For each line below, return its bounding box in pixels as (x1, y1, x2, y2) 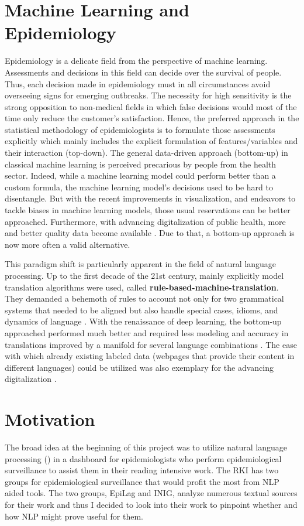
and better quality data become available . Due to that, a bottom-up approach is (5, 227, 295, 239)
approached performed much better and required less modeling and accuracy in (5, 326, 289, 339)
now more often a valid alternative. (5, 238, 130, 250)
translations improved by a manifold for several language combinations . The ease (5, 338, 297, 350)
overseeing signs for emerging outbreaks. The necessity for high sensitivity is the (5, 89, 292, 101)
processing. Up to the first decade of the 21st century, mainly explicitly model (5, 269, 284, 281)
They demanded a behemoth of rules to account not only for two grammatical (5, 292, 284, 305)
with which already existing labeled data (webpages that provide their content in (5, 350, 295, 362)
